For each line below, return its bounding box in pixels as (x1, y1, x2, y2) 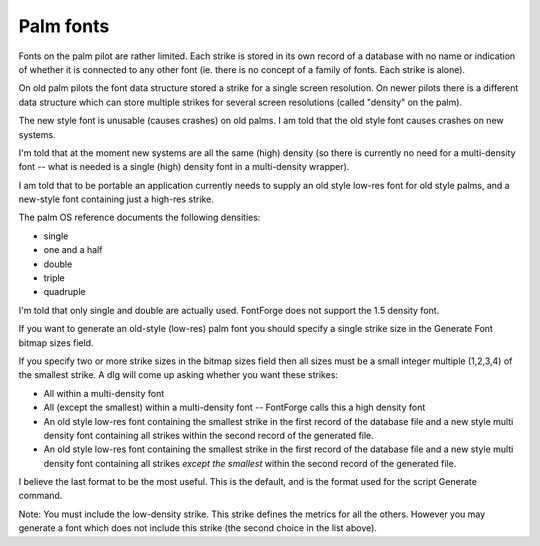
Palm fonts (18, 15, 110, 37)
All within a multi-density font (43, 387, 165, 399)
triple (43, 272, 65, 284)
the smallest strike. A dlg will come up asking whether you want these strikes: (18, 369, 339, 381)
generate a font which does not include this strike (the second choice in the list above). (18, 522, 377, 534)
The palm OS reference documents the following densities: (18, 211, 261, 224)
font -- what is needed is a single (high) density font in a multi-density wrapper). (18, 161, 350, 173)
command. (18, 490, 63, 502)
